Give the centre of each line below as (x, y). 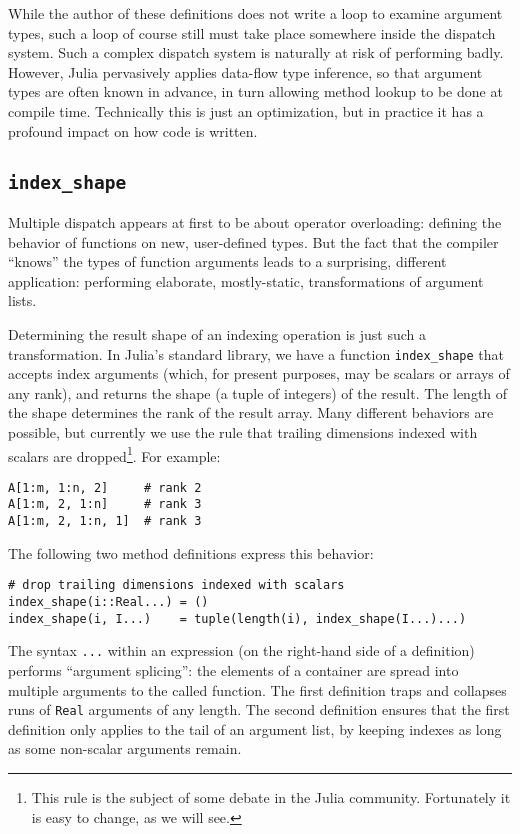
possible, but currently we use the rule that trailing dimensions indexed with (243, 431)
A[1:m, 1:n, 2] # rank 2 (105, 487)
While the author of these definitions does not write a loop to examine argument (255, 13)
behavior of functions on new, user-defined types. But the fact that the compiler (253, 241)
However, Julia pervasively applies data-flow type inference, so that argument (245, 71)
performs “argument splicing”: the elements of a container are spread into (233, 669)
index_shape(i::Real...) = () (108, 602)
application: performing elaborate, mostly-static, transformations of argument (246, 280)
